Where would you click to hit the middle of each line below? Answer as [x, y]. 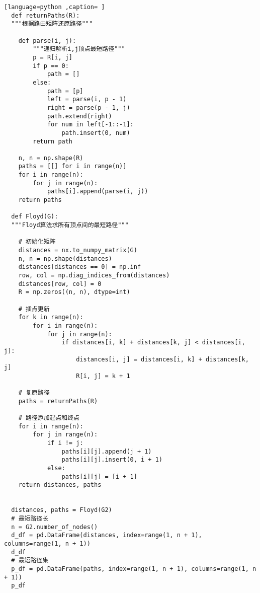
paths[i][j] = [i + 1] [99, 476]
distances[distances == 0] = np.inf [80, 267]
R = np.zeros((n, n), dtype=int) [74, 292]
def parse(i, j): [47, 41]
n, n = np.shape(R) [51, 158]
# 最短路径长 [30, 519]
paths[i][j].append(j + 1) [107, 451]
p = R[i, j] [53, 57]
